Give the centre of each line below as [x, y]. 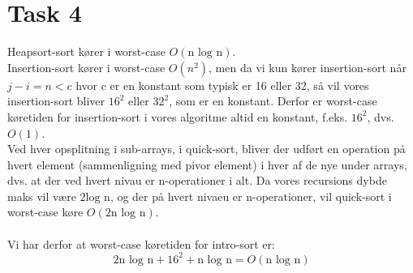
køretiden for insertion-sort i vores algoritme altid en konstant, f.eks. [178, 116]
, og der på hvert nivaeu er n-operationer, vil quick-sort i [251, 196]
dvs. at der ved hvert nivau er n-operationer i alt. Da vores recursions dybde [197, 180]
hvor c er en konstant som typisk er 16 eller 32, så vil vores [222, 85]
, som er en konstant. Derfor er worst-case [273, 101]
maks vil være [42, 196]
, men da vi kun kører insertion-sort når [308, 67]
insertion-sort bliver [56, 101]
